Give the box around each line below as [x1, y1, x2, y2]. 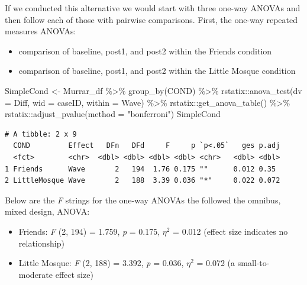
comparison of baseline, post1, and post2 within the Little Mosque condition [18, 64, 296, 77]
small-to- [237, 257, 270, 269]
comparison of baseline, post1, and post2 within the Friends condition [18, 44, 272, 57]
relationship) [18, 237, 64, 249]
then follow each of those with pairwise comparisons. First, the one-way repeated [5, 13, 298, 25]
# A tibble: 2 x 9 [5, 129, 77, 138]
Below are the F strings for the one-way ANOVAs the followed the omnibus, [5, 193, 281, 206]
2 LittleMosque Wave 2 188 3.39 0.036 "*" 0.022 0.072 [5, 176, 280, 185]
